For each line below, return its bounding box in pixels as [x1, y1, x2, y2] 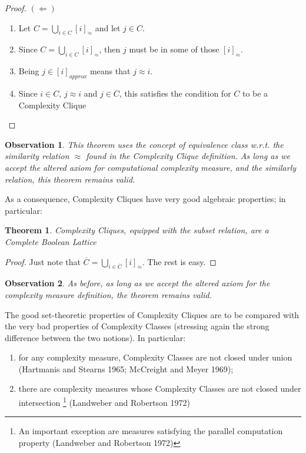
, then [99, 43, 121, 55]
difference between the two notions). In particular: [5, 331, 186, 343]
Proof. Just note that [5, 255, 81, 267]
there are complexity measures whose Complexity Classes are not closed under [18, 382, 301, 395]
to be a [242, 87, 268, 99]
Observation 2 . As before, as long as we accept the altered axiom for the [5, 277, 270, 289]
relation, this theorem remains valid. [5, 173, 135, 185]
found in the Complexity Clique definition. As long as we [86, 150, 290, 162]
